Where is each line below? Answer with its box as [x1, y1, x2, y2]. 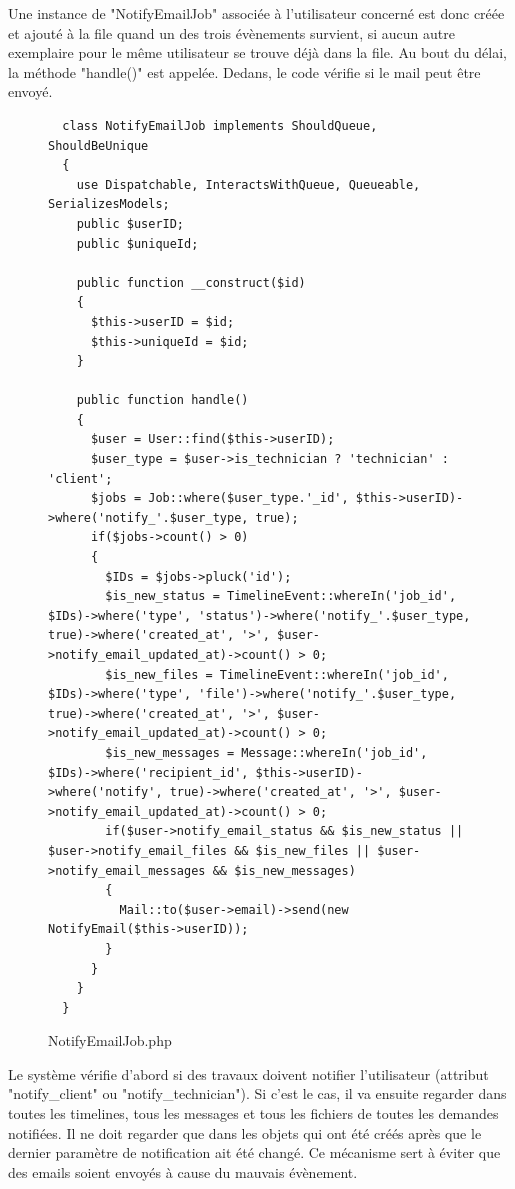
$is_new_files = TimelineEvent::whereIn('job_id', [105, 667, 449, 682]
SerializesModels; [48, 197, 170, 212]
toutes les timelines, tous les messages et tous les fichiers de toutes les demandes [8, 1103, 499, 1124]
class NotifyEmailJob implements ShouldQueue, [62, 118, 378, 133]
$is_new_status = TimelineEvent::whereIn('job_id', [105, 589, 457, 604]
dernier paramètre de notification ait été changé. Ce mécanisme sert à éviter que [8, 1142, 501, 1163]
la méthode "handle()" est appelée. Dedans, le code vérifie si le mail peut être [8, 61, 481, 82]
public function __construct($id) [76, 275, 306, 290]
